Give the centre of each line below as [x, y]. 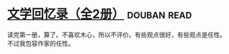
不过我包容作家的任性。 [41, 43]
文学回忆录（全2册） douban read [100, 14]
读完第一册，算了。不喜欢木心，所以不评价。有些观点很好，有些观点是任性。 [117, 35]
